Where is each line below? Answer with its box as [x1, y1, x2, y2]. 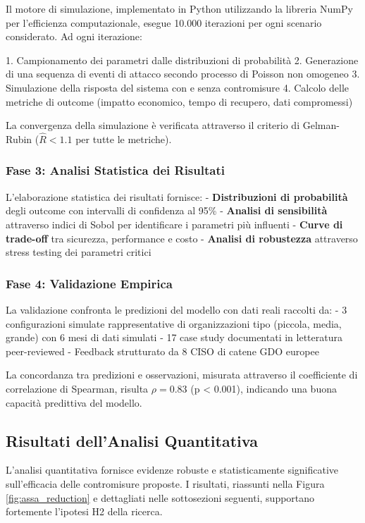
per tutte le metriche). [75, 131, 172, 146]
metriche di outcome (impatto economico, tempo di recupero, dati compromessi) [6, 94, 353, 109]
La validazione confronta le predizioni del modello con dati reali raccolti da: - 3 [6, 302, 347, 316]
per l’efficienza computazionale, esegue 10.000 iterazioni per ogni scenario [6, 15, 322, 30]
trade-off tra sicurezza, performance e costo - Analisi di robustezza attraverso [6, 230, 358, 245]
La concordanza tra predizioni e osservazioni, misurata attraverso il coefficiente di [6, 367, 358, 382]
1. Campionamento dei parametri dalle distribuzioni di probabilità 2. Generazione [6, 52, 359, 67]
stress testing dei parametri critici [6, 245, 151, 259]
